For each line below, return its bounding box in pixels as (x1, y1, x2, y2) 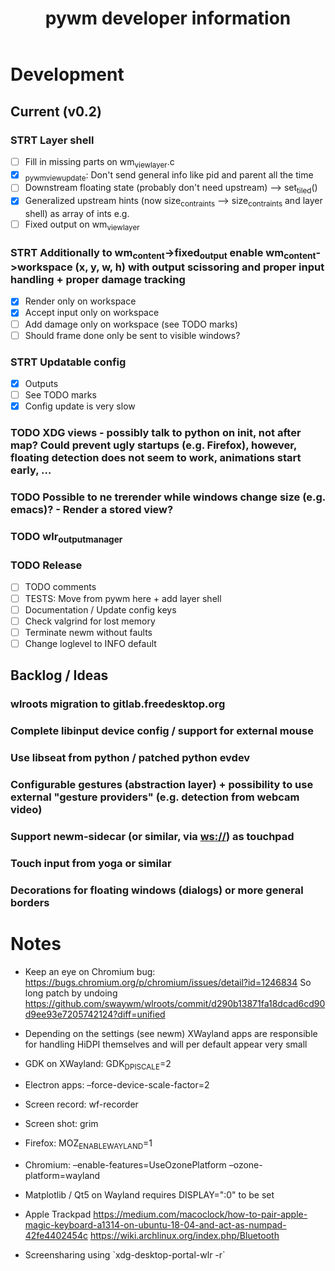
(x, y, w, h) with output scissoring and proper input (74, 260, 325, 274)
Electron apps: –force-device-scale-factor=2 (24, 1079, 210, 1091)
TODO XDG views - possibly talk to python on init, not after (10, 426, 302, 440)
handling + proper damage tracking (10, 273, 186, 287)
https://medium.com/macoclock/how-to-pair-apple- (93, 1208, 308, 1221)
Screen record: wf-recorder (24, 1098, 139, 1111)
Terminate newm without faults (24, 626, 153, 638)
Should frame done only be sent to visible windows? (24, 329, 241, 341)
